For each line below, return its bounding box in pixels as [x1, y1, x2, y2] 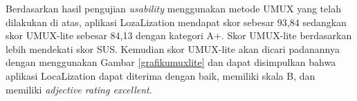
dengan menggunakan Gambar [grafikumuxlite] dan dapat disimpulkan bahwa [6, 55, 336, 69]
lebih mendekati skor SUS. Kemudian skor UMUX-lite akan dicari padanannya [6, 41, 340, 56]
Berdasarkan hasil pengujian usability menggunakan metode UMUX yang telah [6, 1, 341, 15]
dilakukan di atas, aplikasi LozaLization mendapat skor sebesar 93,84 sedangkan [6, 14, 347, 29]
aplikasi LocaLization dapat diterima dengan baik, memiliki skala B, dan [6, 68, 315, 82]
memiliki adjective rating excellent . [6, 82, 152, 96]
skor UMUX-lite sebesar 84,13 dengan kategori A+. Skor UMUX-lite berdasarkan [6, 28, 352, 43]
